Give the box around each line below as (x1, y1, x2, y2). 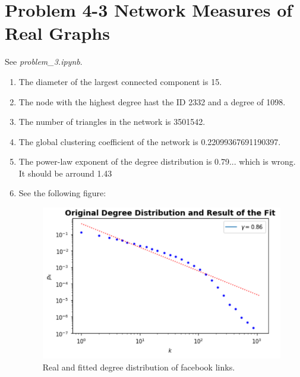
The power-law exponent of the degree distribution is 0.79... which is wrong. (18, 155, 296, 168)
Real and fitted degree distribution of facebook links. (42, 360, 235, 373)
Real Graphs (5, 21, 110, 45)
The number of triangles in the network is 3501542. (18, 115, 206, 128)
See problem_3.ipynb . (5, 55, 83, 68)
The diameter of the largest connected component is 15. (18, 75, 222, 87)
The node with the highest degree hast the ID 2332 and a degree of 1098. (18, 95, 286, 108)
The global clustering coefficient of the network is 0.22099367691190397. (18, 135, 281, 147)
